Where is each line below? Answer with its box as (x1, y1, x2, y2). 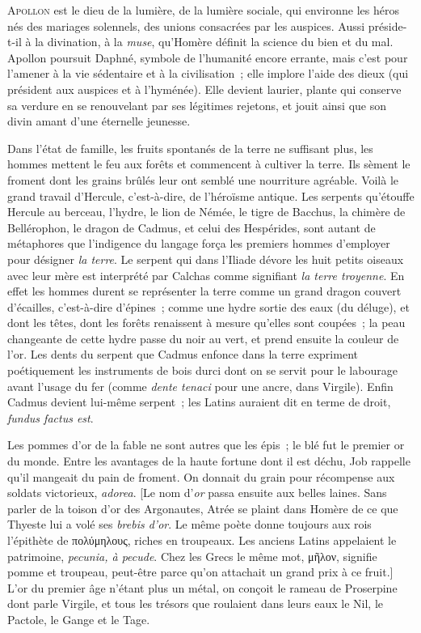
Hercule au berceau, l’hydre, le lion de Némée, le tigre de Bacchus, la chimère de (7, 203, 406, 220)
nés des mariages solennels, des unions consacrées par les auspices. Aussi (7, 17, 365, 34)
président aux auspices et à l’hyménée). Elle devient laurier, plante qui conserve (7, 80, 402, 97)
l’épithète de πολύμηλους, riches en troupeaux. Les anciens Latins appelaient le (7, 532, 397, 548)
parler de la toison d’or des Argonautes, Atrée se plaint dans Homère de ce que (7, 499, 398, 516)
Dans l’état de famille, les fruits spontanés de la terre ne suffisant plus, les (7, 139, 373, 156)
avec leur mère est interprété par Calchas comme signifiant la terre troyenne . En (7, 266, 405, 283)
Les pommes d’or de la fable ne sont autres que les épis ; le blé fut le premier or (7, 436, 405, 453)
